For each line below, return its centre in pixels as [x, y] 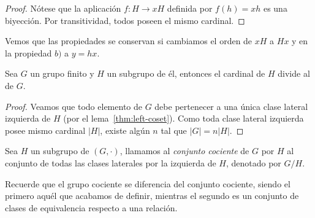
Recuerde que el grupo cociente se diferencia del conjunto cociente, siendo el [148, 183]
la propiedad [28, 53]
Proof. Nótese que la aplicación [63, 8]
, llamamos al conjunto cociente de [184, 151]
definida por [190, 8]
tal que [174, 130]
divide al [294, 73]
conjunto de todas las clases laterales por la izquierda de [111, 162]
